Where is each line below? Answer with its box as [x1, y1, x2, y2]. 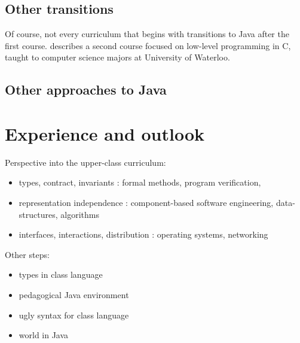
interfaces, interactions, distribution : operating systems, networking [19, 228, 268, 241]
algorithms [60, 208, 99, 220]
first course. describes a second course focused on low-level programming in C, [5, 39, 291, 51]
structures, [19, 208, 58, 220]
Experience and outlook [5, 121, 205, 145]
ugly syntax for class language [19, 308, 129, 321]
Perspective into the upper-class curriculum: [5, 156, 166, 168]
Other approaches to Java [5, 80, 167, 99]
